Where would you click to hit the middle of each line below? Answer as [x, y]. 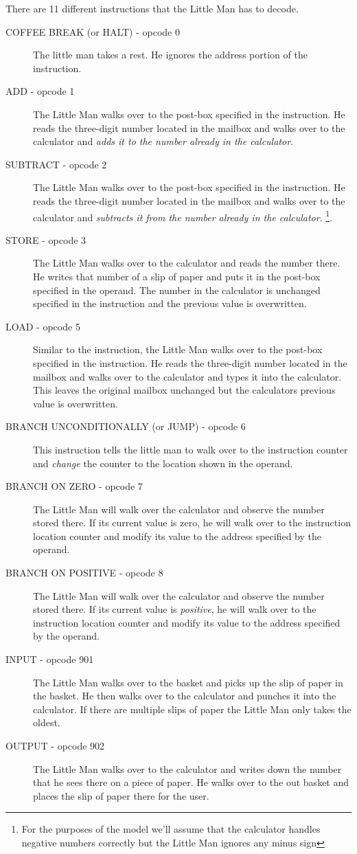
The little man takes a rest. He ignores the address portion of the [170, 55]
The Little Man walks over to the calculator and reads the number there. [187, 263]
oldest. [47, 722]
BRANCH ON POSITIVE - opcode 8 [84, 573]
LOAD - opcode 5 [43, 326]
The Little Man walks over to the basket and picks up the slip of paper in [188, 682]
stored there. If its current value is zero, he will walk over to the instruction [192, 522]
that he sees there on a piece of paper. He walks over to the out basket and [191, 782]
